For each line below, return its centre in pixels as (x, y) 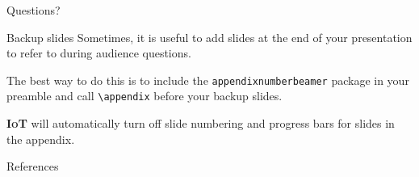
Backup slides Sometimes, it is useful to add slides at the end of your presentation (209, 37)
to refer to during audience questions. (99, 53)
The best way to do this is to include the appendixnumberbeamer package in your (208, 80)
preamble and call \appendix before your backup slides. (145, 96)
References (33, 166)
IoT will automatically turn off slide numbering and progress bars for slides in (201, 123)
